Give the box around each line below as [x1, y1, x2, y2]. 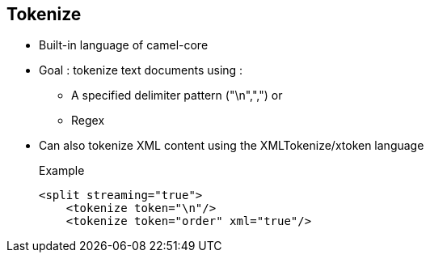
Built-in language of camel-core [39, 38, 209, 53]
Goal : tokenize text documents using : [39, 63, 243, 78]
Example [39, 163, 85, 178]
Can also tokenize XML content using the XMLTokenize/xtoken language [39, 138, 424, 153]
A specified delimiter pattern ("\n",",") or [71, 88, 283, 103]
